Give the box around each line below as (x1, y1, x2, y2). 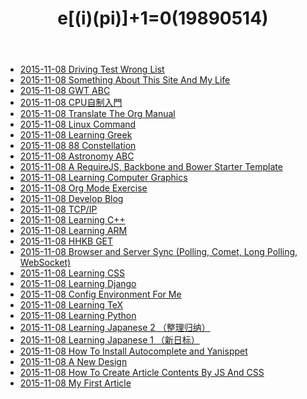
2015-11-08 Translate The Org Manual (19, 108, 176, 120)
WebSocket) (19, 257, 72, 269)
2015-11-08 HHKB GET (19, 235, 114, 247)
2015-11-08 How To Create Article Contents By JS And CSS (19, 367, 265, 379)
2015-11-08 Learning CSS (19, 267, 126, 279)
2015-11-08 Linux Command (19, 118, 137, 131)
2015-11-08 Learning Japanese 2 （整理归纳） (19, 322, 211, 334)
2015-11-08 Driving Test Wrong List (19, 63, 165, 76)
